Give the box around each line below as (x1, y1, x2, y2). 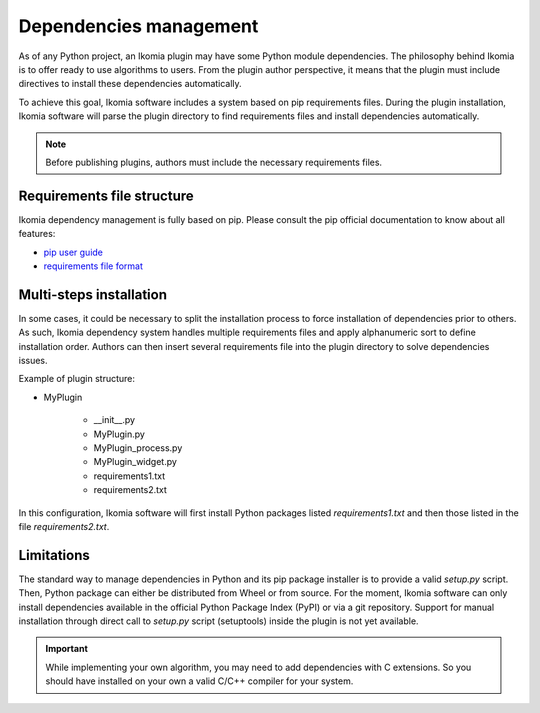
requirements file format (43, 260, 144, 272)
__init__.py (93, 414, 135, 426)
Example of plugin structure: (18, 373, 135, 385)
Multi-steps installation (18, 286, 167, 303)
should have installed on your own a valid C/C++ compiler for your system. (45, 675, 354, 687)
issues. (18, 355, 49, 367)
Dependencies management (18, 15, 259, 37)
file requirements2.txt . (18, 520, 110, 532)
